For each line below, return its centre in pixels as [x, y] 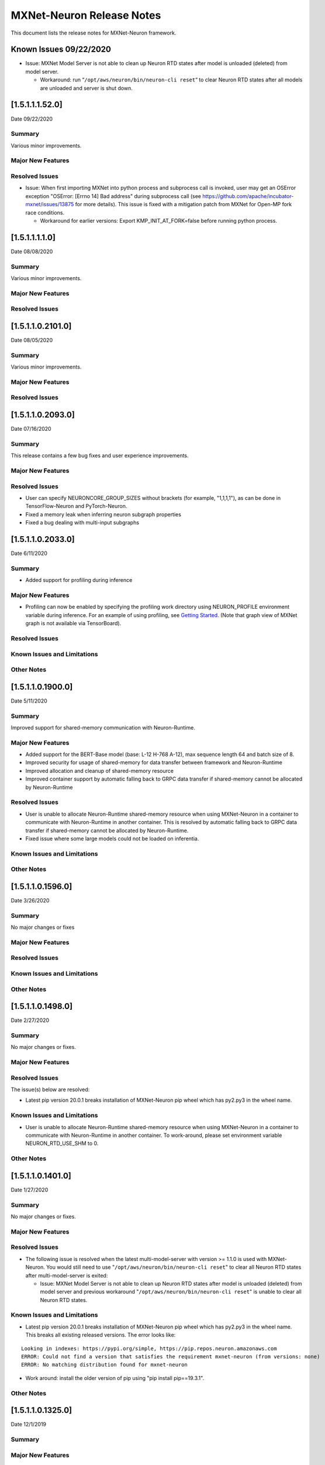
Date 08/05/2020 [32, 340]
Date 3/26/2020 [30, 900]
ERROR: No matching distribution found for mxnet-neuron [105, 1365]
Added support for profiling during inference [79, 580]
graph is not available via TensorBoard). [73, 624]
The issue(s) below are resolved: [50, 1089]
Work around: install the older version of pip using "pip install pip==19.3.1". [115, 1378]
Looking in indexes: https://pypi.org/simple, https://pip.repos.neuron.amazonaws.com [149, 1348]
